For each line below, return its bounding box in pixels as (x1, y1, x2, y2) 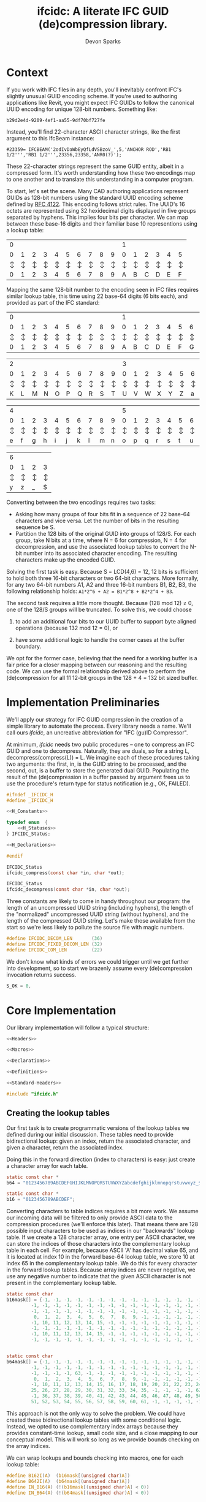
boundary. (15, 642, 42, 650)
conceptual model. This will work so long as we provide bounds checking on (6, 1436, 200, 1443)
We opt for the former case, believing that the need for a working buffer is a (6, 654, 197, 661)
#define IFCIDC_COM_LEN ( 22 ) (6, 947, 103, 953)
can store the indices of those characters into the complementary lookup (6, 1240, 191, 1248)
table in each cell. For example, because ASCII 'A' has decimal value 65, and (6, 1246, 199, 1254)
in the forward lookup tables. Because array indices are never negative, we (6, 1266, 196, 1273)
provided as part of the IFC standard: (6, 299, 100, 306)
